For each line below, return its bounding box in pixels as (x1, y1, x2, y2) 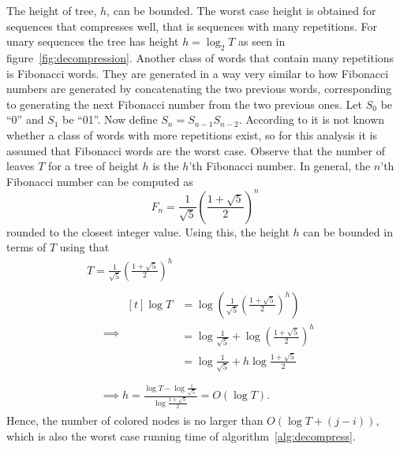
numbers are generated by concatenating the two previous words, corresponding (6, 80, 392, 97)
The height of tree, (6, 2, 97, 18)
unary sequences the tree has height (6, 33, 179, 50)
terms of (6, 239, 47, 255)
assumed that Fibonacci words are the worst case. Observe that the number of (6, 142, 385, 158)
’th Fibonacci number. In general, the (189, 158, 371, 174)
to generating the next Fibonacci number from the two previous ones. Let (6, 95, 363, 112)
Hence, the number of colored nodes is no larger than (6, 412, 264, 429)
